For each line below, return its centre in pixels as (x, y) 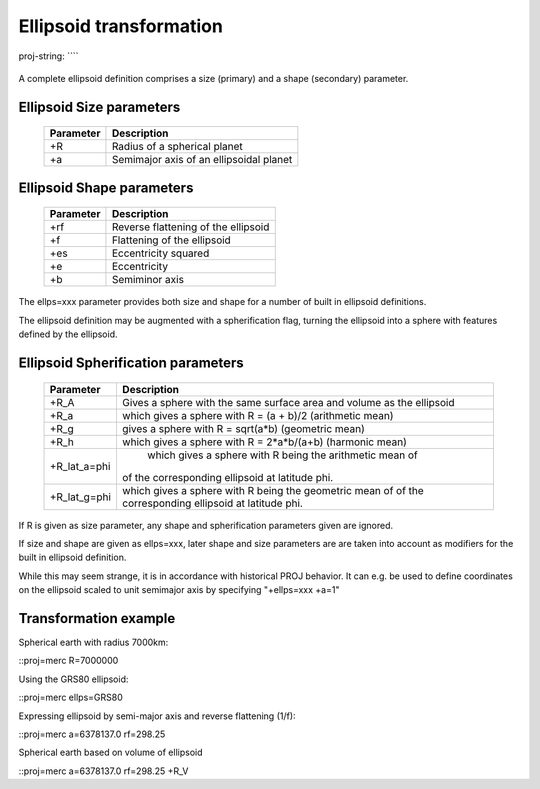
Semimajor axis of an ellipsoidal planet (202, 160)
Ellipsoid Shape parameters (106, 187)
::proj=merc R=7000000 (68, 661)
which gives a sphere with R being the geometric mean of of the (272, 490)
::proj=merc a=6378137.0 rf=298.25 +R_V (103, 771)
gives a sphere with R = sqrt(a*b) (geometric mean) (243, 428)
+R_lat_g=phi (80, 497)
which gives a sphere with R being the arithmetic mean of (282, 455)
